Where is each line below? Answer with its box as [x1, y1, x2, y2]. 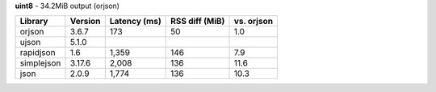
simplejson [19, 58, 61, 69]
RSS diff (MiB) [170, 16, 225, 27]
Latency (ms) [109, 16, 161, 27]
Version [69, 16, 101, 27]
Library [19, 16, 48, 27]
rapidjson [19, 47, 56, 58]
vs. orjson [233, 16, 274, 27]
